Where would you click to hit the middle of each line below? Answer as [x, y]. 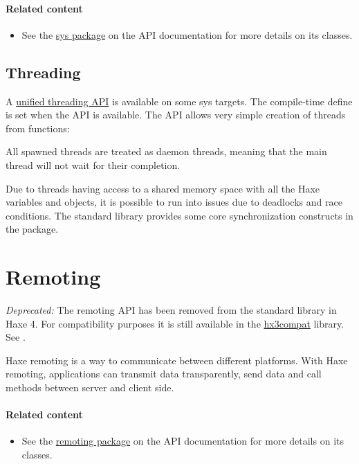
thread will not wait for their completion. [93, 164]
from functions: [38, 128]
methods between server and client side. [90, 387]
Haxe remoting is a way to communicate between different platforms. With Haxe [177, 360]
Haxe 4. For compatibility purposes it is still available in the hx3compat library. [175, 323]
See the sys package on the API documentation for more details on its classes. [187, 34]
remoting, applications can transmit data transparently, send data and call [164, 374]
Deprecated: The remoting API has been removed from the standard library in [171, 310]
